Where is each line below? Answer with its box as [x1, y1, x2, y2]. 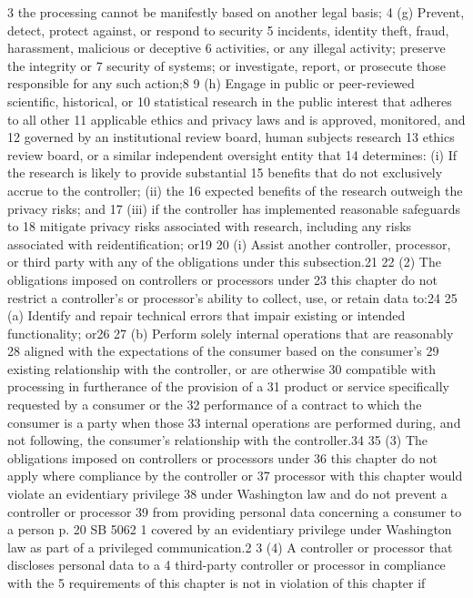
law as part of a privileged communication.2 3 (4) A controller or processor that [7, 537, 453, 556]
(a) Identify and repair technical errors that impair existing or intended [7, 306, 406, 325]
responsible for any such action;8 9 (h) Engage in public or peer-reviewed [7, 74, 415, 93]
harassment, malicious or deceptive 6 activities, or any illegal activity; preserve [7, 38, 446, 57]
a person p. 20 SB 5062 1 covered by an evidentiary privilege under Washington [7, 520, 452, 539]
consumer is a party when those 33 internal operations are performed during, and [7, 412, 461, 431]
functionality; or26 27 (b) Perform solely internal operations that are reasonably [7, 323, 454, 342]
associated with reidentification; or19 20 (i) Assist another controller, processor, [7, 234, 451, 253]
